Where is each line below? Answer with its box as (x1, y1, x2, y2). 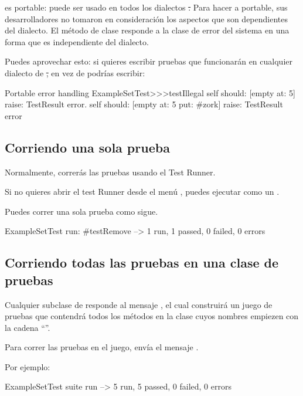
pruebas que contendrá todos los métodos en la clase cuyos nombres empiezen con (5, 310, 299, 322)
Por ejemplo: (5, 360, 50, 373)
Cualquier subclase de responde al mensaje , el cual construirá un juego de (5, 298, 273, 310)
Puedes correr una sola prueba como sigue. (5, 205, 158, 217)
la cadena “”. (5, 321, 50, 333)
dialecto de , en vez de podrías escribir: (5, 66, 145, 79)
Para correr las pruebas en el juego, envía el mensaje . (5, 341, 199, 353)
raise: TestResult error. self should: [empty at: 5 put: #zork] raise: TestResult (5, 98, 283, 110)
